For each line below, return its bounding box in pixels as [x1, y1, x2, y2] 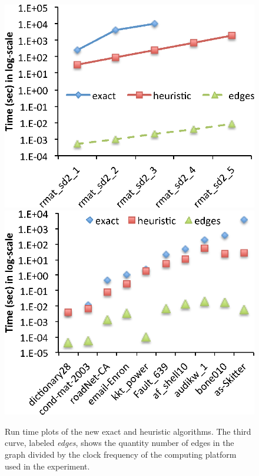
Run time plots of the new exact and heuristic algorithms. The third [5, 425, 251, 437]
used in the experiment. [5, 459, 90, 472]
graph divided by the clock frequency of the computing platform [5, 448, 237, 460]
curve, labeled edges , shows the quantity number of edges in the [5, 436, 234, 449]
